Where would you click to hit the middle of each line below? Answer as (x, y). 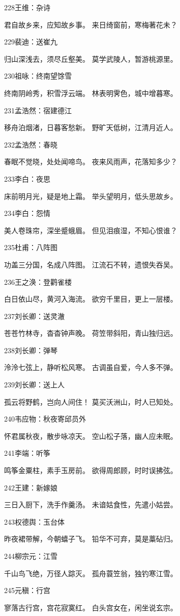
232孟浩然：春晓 (31, 144)
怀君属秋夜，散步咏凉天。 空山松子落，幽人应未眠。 (91, 436)
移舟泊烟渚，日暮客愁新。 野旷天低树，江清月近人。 (91, 127)
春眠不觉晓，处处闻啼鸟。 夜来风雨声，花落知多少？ (91, 162)
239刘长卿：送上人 (34, 385)
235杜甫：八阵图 (31, 247)
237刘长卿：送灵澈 (34, 316)
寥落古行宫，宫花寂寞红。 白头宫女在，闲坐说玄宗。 (91, 607)
